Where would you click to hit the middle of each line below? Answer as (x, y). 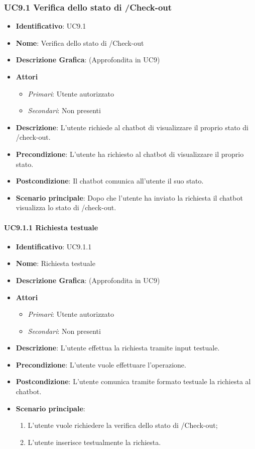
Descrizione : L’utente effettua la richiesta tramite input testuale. (118, 348)
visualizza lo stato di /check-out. (66, 207)
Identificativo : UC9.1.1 (54, 246)
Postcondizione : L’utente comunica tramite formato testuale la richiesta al (133, 381)
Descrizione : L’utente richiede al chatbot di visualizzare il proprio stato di (132, 127)
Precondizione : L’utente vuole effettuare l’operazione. (101, 364)
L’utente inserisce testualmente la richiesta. (94, 442)
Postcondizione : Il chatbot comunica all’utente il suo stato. (110, 181)
